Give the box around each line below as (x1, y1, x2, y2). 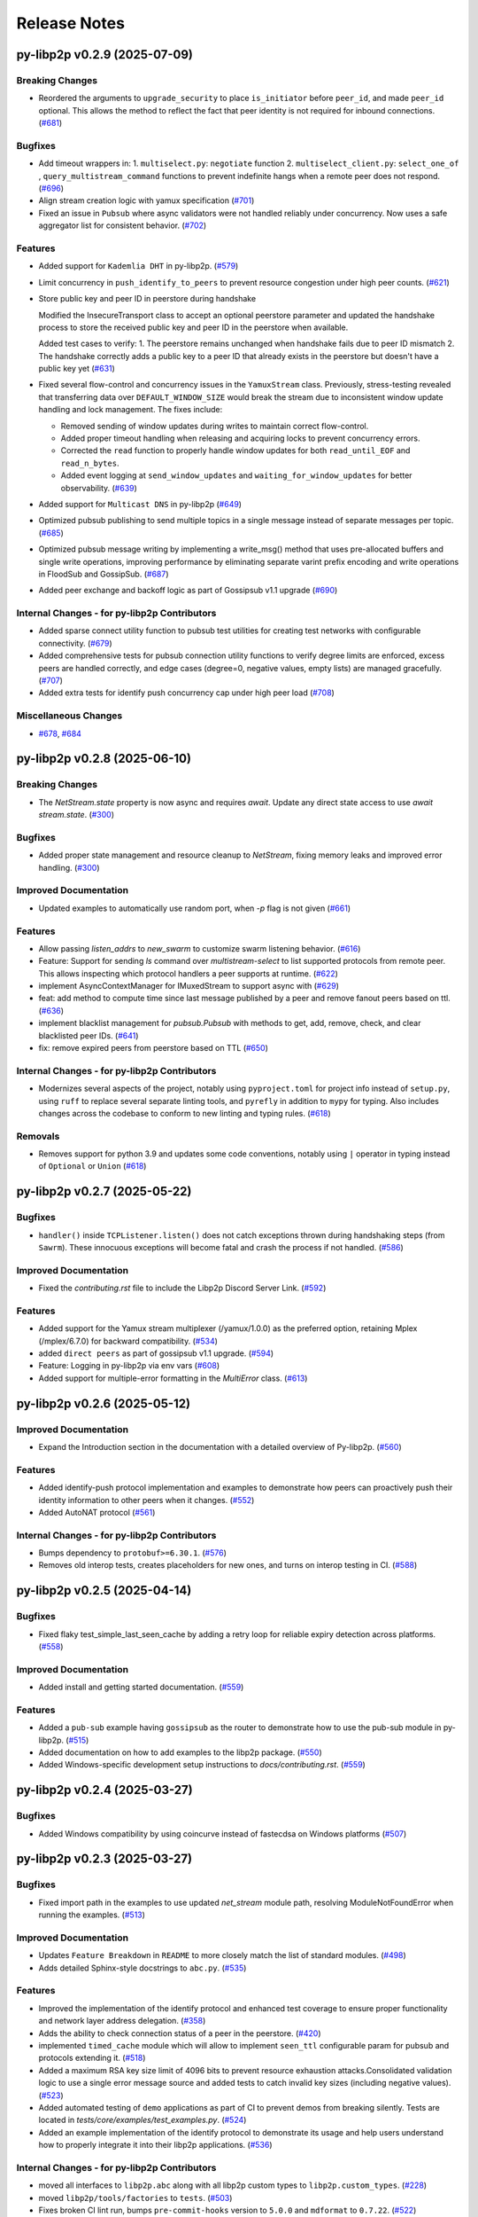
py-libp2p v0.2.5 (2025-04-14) (16, 1583, 192, 1598)
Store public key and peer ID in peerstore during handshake (38, 294, 257, 304)
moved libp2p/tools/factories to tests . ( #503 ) (38, 2192, 233, 2203)
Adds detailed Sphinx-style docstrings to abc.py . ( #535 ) (38, 1962, 247, 1973)
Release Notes (16, 13, 126, 33)
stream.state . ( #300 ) (38, 810, 115, 820)
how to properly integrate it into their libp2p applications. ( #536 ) (38, 2140, 274, 2150)
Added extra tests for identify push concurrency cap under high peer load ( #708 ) (38, 687, 335, 698)
